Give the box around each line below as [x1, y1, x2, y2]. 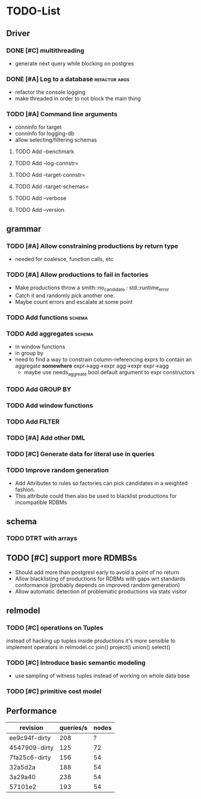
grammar [6, 224, 42, 234]
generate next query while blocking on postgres [14, 60, 134, 67]
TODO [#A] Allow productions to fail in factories [6, 271, 149, 279]
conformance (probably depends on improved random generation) [14, 582, 181, 589]
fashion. [14, 486, 36, 493]
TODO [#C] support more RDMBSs [6, 552, 137, 563]
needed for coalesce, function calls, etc [14, 256, 114, 263]
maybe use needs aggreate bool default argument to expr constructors [23, 369, 195, 377]
